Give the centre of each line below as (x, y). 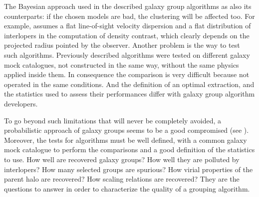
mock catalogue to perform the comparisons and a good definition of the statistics (129, 149)
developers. (21, 103)
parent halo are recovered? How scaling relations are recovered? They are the (122, 179)
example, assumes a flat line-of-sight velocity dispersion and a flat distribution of (128, 26)
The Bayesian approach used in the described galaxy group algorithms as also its (128, 6)
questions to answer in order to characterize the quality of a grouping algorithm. (127, 188)
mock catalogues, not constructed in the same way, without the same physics (122, 64)
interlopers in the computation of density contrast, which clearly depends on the (127, 35)
